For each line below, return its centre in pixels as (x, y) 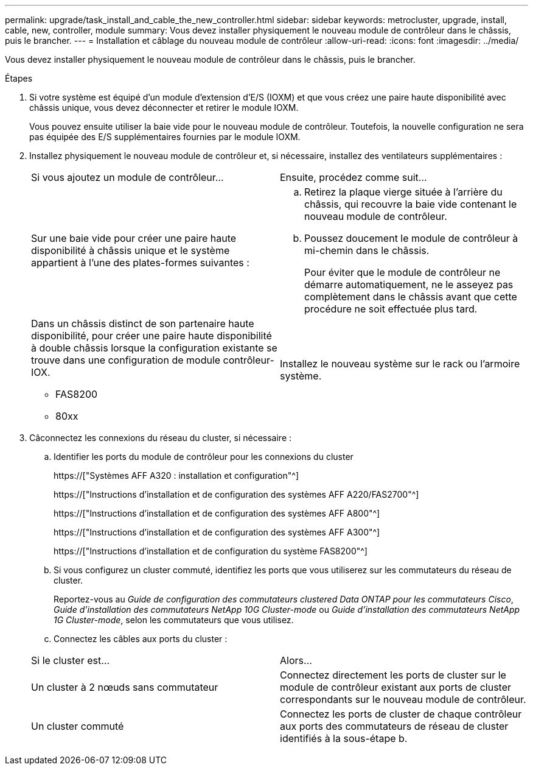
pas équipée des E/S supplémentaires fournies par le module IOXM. (165, 137)
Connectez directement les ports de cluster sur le (393, 675)
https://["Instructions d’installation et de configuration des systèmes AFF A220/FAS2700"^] (236, 494)
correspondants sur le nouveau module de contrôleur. (403, 699)
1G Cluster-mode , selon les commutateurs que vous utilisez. (174, 620)
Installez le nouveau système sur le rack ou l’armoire (400, 364)
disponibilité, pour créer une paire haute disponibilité (152, 336)
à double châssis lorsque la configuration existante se (154, 348)
